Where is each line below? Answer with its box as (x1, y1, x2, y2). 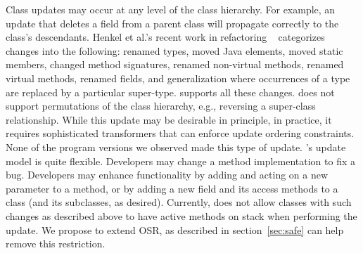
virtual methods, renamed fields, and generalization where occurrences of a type (6, 70, 350, 85)
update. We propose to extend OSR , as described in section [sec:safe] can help (6, 222, 344, 237)
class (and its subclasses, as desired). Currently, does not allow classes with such (6, 195, 352, 209)
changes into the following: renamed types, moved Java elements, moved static (6, 43, 343, 58)
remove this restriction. (6, 236, 106, 251)
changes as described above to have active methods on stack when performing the (6, 208, 357, 223)
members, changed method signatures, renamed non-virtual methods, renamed (6, 57, 344, 72)
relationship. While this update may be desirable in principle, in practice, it (6, 112, 332, 126)
